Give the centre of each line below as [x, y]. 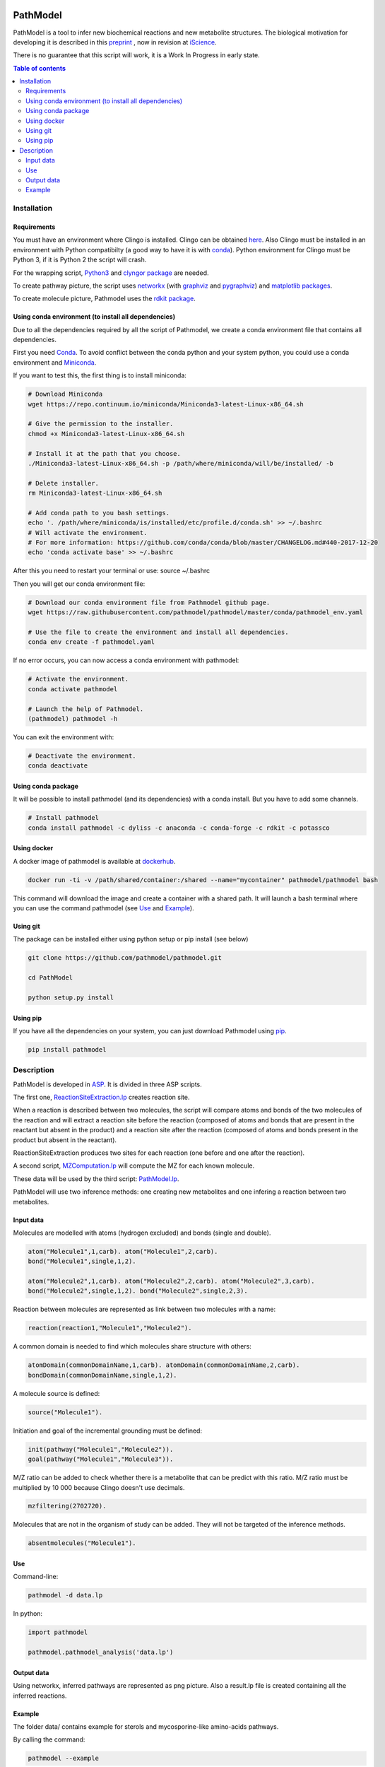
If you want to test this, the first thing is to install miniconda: [100, 375]
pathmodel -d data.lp [65, 1595]
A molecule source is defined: [57, 1393]
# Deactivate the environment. [82, 756]
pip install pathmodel [67, 1049]
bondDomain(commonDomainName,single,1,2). [102, 1375]
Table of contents [40, 68]
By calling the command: [49, 1739]
